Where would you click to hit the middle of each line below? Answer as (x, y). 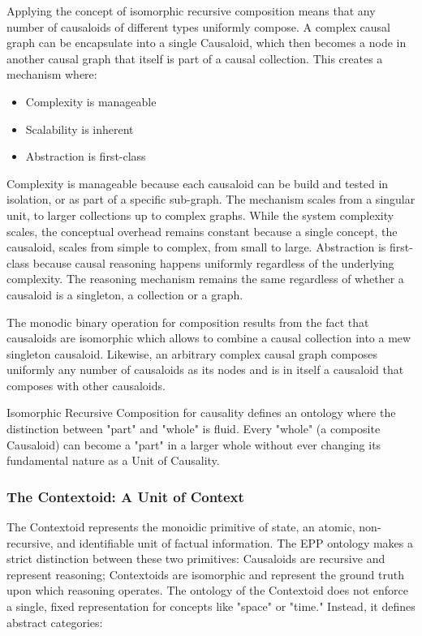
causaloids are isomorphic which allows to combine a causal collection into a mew (209, 338)
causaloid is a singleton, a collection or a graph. (125, 294)
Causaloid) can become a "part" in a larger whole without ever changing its (194, 444)
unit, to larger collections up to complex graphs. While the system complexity (200, 215)
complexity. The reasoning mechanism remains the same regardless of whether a (205, 279)
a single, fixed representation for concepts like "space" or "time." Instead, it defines (211, 606)
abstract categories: (55, 622)
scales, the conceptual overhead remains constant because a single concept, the (202, 231)
